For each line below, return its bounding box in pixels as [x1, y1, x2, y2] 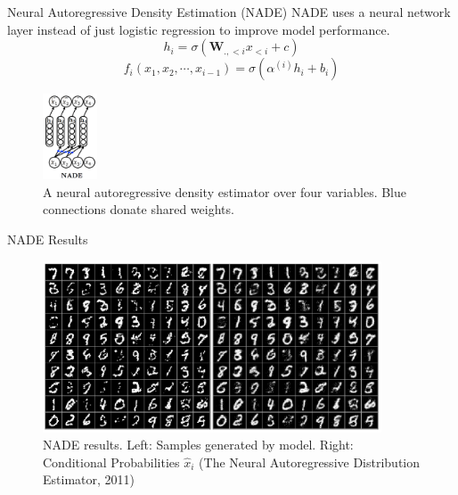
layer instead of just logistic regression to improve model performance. [7, 20, 390, 38]
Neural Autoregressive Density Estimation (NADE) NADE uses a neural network [7, 3, 451, 21]
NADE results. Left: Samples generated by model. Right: [43, 435, 354, 454]
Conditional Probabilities [43, 452, 180, 471]
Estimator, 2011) [43, 470, 135, 489]
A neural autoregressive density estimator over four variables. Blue [43, 182, 407, 201]
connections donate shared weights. [43, 200, 234, 219]
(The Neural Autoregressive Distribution [199, 452, 421, 471]
